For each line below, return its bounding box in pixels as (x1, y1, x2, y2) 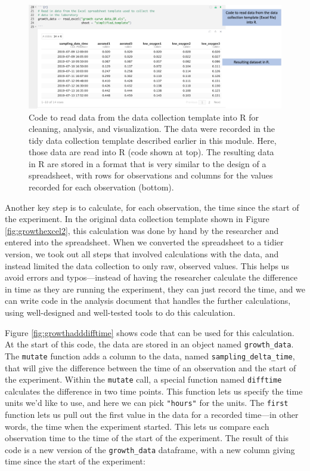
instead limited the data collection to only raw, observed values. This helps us (5, 259, 289, 272)
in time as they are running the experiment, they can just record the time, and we (5, 282, 305, 295)
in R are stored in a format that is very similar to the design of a (29, 157, 266, 170)
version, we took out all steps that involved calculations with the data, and (5, 248, 279, 260)
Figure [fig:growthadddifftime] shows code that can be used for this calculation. (5, 326, 294, 338)
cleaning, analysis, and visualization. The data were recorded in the (29, 122, 275, 135)
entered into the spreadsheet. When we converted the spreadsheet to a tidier (5, 236, 284, 248)
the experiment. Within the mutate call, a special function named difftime (5, 373, 282, 386)
